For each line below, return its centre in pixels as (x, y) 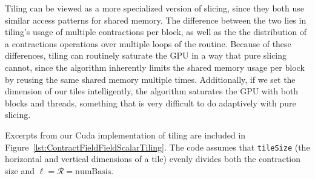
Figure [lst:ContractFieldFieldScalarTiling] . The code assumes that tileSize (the (157, 147)
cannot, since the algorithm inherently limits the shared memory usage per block (155, 67)
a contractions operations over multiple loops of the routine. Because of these (148, 43)
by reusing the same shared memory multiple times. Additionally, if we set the (150, 79)
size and (20, 170)
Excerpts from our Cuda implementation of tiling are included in (125, 135)
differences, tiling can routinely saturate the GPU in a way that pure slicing (146, 55)
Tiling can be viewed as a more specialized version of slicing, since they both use (154, 8)
